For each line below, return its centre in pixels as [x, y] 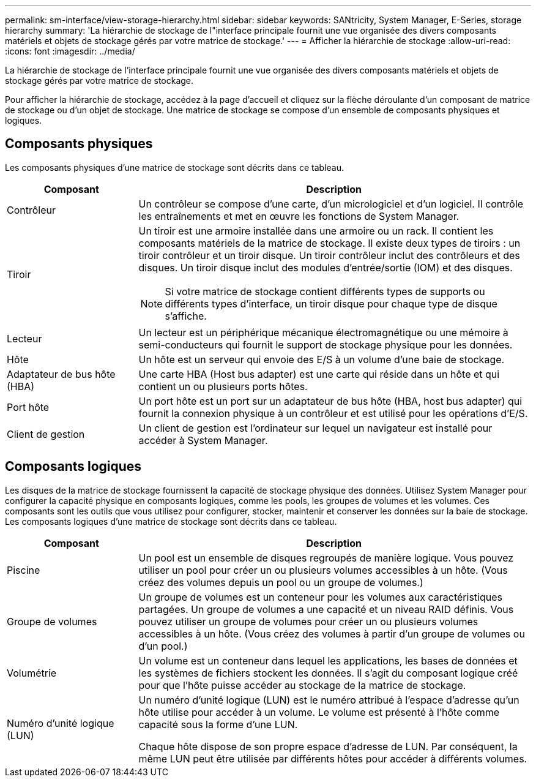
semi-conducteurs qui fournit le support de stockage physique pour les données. [326, 344]
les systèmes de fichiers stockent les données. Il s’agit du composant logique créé [328, 673]
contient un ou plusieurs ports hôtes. [223, 386]
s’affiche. [186, 316]
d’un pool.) [163, 646]
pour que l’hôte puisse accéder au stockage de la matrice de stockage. [302, 685]
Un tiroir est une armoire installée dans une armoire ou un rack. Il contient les [316, 231]
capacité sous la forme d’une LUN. [218, 724]
